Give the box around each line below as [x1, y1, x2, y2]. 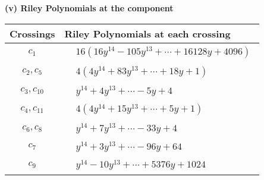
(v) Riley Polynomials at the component [5, 2, 174, 14]
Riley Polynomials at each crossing [64, 26, 231, 40]
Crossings [10, 26, 55, 40]
